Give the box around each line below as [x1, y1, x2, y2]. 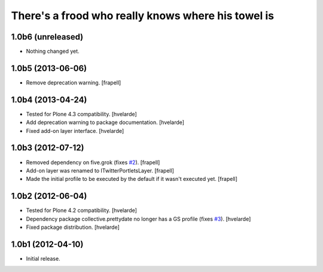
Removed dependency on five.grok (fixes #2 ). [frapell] [26, 159, 160, 166]
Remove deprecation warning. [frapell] [26, 78, 121, 86]
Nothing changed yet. [26, 48, 80, 55]
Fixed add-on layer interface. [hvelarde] [26, 127, 124, 134]
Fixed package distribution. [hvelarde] [26, 223, 120, 231]
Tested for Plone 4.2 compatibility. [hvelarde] [26, 207, 138, 214]
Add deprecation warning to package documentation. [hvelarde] [26, 119, 185, 126]
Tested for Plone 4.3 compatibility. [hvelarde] [26, 110, 137, 117]
